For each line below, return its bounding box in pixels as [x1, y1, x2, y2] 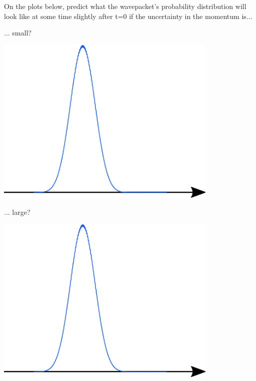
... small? [4, 27, 31, 38]
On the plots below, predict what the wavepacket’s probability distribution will [4, 1, 246, 11]
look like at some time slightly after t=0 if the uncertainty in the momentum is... [4, 10, 252, 21]
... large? [4, 206, 30, 217]
